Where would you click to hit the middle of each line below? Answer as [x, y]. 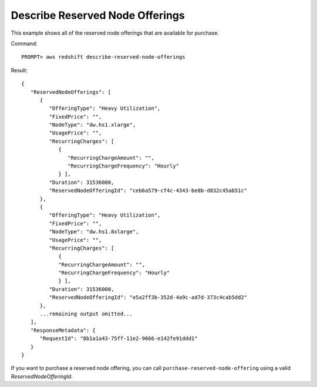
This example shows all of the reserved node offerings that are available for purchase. [115, 33]
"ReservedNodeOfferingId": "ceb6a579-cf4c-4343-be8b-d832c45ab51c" [148, 191]
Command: [24, 43]
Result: [19, 70]
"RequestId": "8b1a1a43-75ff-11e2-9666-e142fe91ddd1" [119, 339]
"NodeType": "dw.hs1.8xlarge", [94, 232]
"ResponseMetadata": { [63, 330]
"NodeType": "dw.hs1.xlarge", [92, 125]
